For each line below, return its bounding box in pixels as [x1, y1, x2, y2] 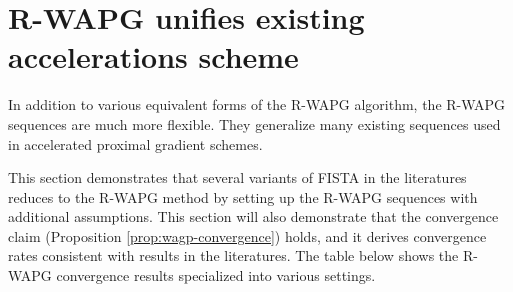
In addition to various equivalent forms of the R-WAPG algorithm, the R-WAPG [8, 94, 506, 115]
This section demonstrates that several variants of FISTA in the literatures [8, 167, 467, 188]
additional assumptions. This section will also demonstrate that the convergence [8, 206, 499, 227]
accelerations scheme [8, 36, 299, 77]
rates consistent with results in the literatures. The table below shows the [8, 245, 459, 266]
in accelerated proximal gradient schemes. [8, 133, 263, 154]
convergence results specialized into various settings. [56, 265, 376, 286]
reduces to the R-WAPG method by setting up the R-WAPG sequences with [8, 186, 478, 207]
